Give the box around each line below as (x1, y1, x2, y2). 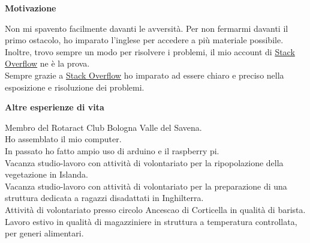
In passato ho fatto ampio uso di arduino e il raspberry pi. (5, 144, 219, 157)
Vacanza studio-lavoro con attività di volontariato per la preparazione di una (5, 179, 287, 192)
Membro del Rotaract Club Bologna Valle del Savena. (5, 121, 202, 133)
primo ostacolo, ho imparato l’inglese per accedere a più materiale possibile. (5, 34, 284, 46)
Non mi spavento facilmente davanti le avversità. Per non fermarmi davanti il (5, 22, 288, 34)
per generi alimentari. (5, 227, 84, 239)
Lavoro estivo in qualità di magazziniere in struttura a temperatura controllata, (5, 215, 297, 227)
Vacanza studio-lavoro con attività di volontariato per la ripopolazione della (5, 156, 284, 169)
